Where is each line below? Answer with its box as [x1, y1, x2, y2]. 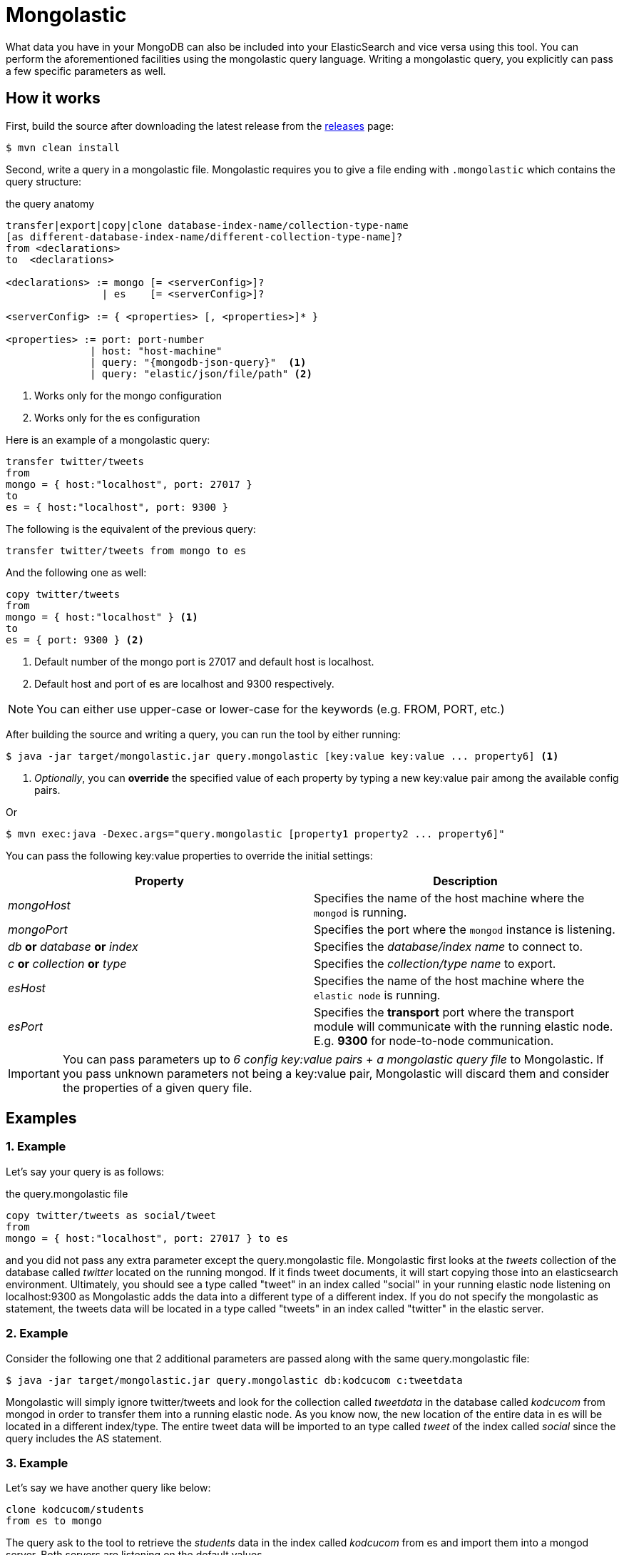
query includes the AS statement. [6, 1432, 163, 1444]
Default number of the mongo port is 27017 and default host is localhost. [34, 655, 374, 668]
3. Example [6, 1455, 68, 1470]
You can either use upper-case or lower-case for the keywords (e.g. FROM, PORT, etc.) [36, 701, 505, 716]
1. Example [6, 1139, 66, 1154]
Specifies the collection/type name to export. [314, 956, 556, 971]
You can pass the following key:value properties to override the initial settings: [6, 849, 373, 862]
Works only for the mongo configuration [34, 389, 222, 402]
